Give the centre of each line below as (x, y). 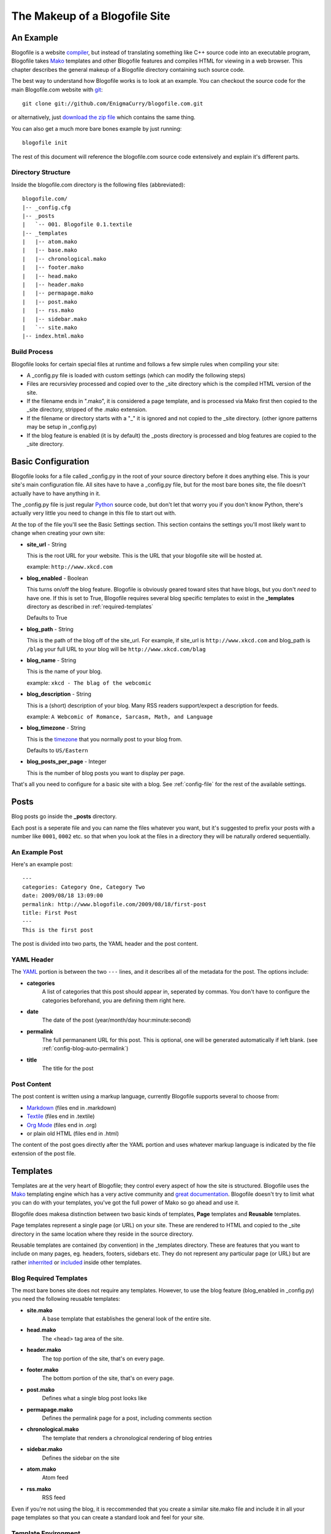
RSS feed (54, 1498)
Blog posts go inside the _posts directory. (64, 817)
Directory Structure (41, 172)
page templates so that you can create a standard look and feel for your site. (108, 1517)
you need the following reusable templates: (66, 1299)
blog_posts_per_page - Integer (67, 761)
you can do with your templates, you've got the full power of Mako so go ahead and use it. (125, 1203)
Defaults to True (47, 618)
